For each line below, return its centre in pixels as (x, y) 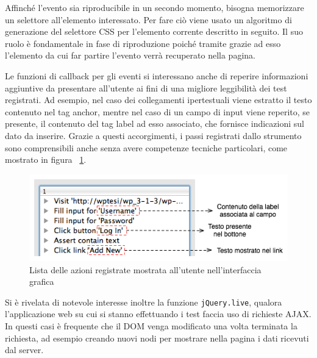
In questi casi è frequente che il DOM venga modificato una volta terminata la (151, 325)
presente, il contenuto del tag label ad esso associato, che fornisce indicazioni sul (155, 124)
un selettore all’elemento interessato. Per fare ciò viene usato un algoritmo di (148, 19)
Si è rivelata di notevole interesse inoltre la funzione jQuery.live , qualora (144, 302)
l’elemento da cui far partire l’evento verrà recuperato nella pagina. (130, 55)
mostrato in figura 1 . (46, 159)
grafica (42, 281)
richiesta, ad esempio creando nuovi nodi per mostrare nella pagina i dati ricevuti (157, 338)
